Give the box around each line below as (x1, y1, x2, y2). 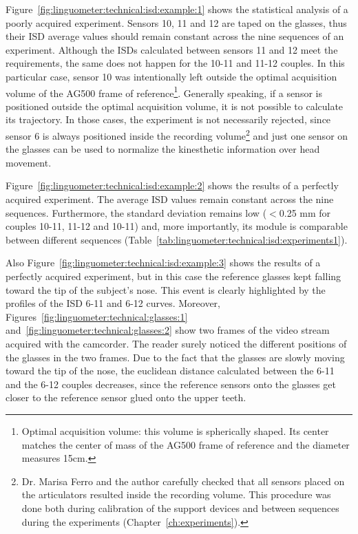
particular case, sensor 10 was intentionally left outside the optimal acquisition (6, 69, 337, 83)
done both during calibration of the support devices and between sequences (21, 500, 339, 515)
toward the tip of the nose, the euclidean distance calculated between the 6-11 (6, 363, 335, 378)
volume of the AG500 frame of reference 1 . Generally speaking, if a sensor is (6, 83, 322, 100)
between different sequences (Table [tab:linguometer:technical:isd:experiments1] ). (6, 232, 348, 246)
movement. (6, 155, 52, 169)
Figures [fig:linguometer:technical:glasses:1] (6, 309, 188, 323)
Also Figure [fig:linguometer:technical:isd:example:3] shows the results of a (6, 255, 321, 270)
